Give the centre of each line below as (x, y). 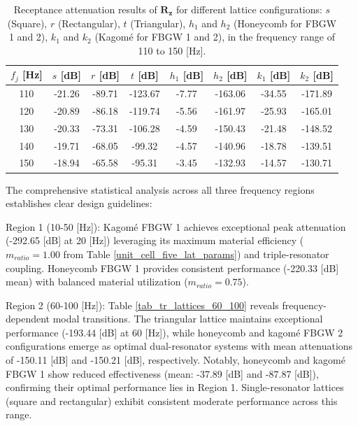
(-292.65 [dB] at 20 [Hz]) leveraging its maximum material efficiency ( (155, 240)
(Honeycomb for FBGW (285, 23)
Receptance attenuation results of (85, 9)
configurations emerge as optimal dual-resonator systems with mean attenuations (179, 346)
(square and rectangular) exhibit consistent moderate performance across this (172, 400)
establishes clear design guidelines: (79, 203)
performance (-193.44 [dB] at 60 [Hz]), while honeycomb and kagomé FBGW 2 (174, 332)
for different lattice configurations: (249, 9)
